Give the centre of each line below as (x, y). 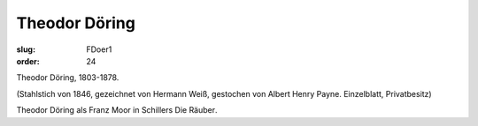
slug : (26, 49)
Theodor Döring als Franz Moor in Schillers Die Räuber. (117, 110)
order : (28, 61)
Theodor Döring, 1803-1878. (68, 78)
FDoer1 (99, 49)
